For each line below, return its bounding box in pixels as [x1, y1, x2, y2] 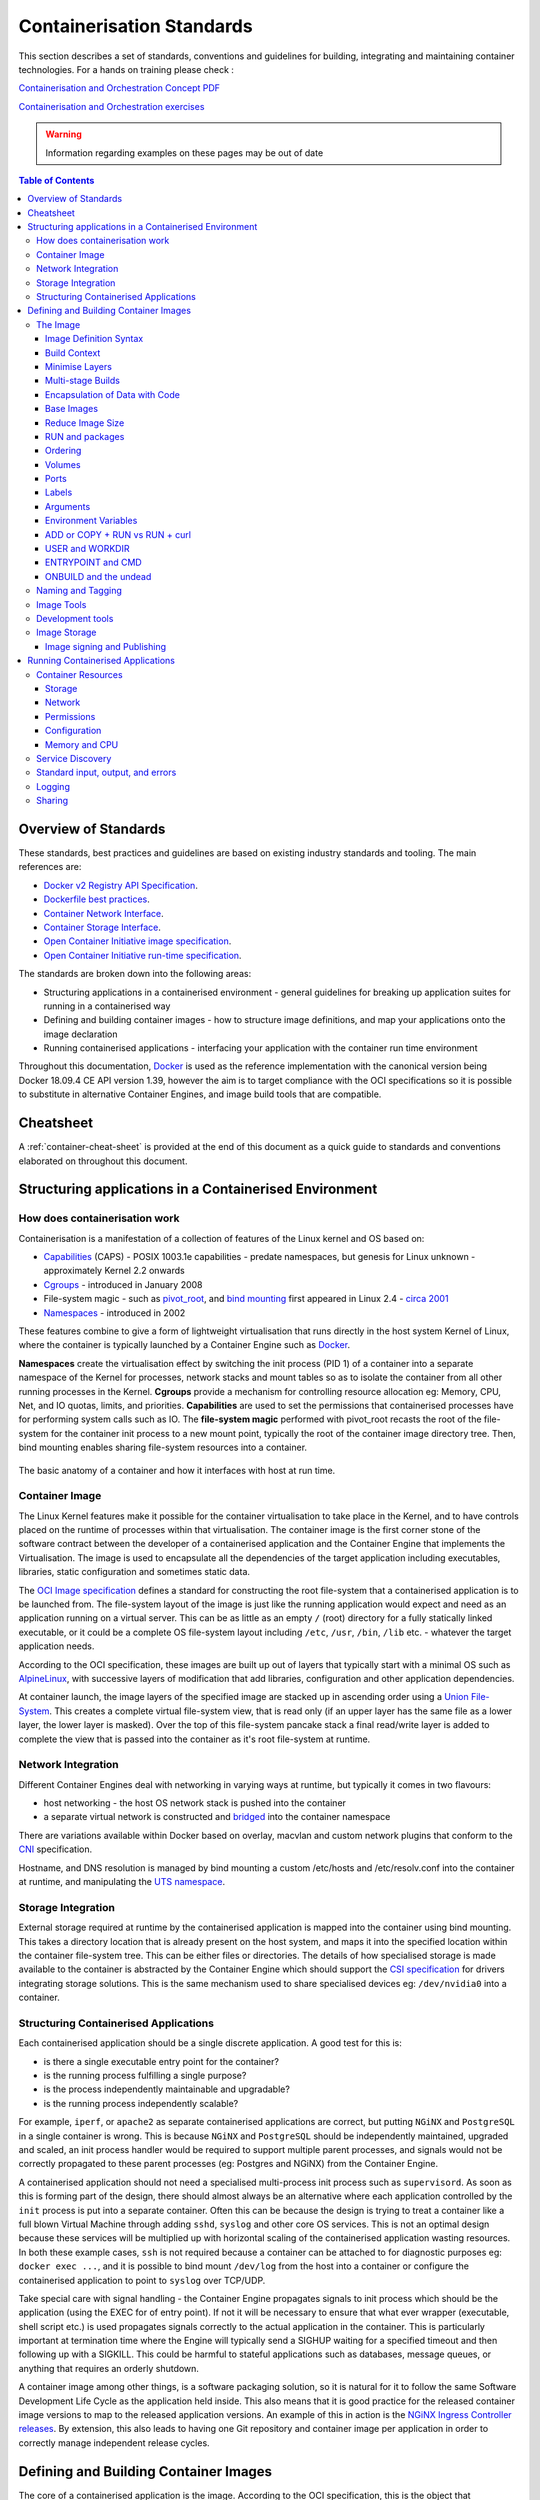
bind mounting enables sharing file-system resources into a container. [18, 1441, 308, 1454]
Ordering [45, 445, 82, 457]
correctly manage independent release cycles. [18, 2436, 210, 2449]
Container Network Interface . [43, 907, 164, 919]
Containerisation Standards [18, 15, 254, 37]
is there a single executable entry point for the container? [43, 2055, 280, 2067]
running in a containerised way [43, 1000, 171, 1012]
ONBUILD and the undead [45, 570, 152, 582]
